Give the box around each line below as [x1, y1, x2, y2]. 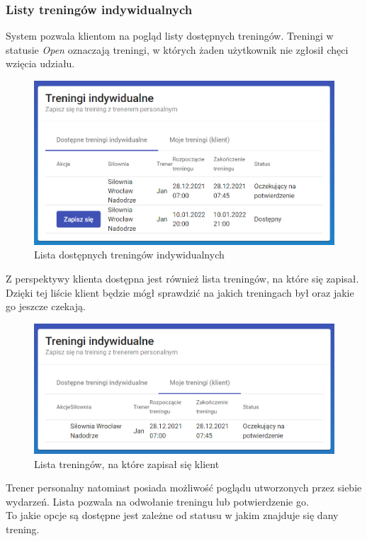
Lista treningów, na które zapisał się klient [34, 456, 220, 471]
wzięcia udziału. [6, 56, 75, 71]
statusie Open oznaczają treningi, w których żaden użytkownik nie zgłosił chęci [6, 42, 349, 57]
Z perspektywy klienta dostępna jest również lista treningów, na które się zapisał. [6, 271, 359, 286]
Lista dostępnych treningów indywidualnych [34, 247, 225, 262]
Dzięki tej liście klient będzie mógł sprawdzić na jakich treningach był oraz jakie [6, 285, 354, 300]
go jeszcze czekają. [6, 299, 86, 314]
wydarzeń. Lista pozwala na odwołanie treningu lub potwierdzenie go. [6, 494, 309, 508]
